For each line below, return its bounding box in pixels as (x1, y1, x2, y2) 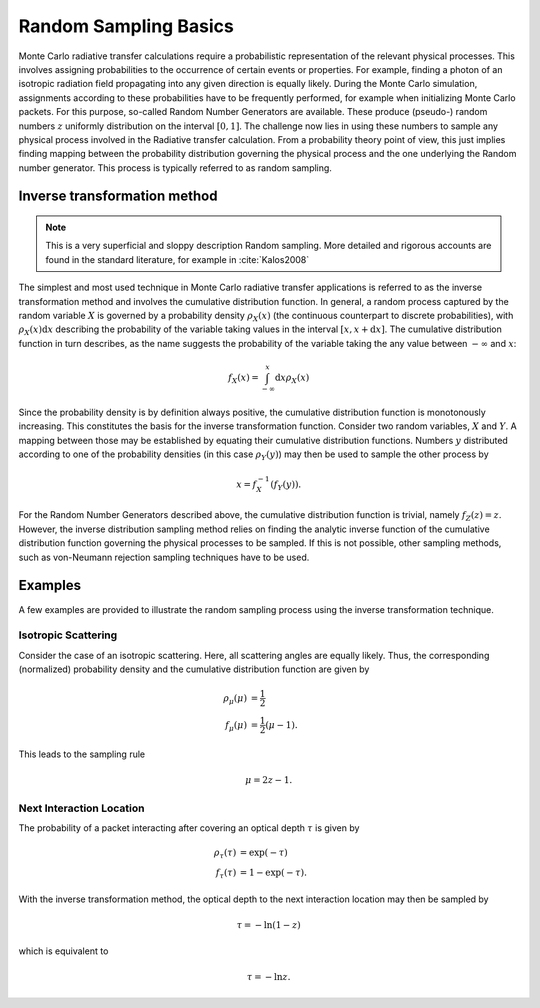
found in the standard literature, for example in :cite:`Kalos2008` (45, 253, 310, 265)
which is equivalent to (18, 945, 109, 957)
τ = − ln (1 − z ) (236, 919, 302, 930)
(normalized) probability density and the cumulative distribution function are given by (18, 663, 370, 675)
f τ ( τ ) (215, 866, 237, 880)
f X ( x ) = (228, 371, 259, 385)
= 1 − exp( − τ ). (239, 866, 308, 878)
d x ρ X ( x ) (274, 371, 310, 385)
